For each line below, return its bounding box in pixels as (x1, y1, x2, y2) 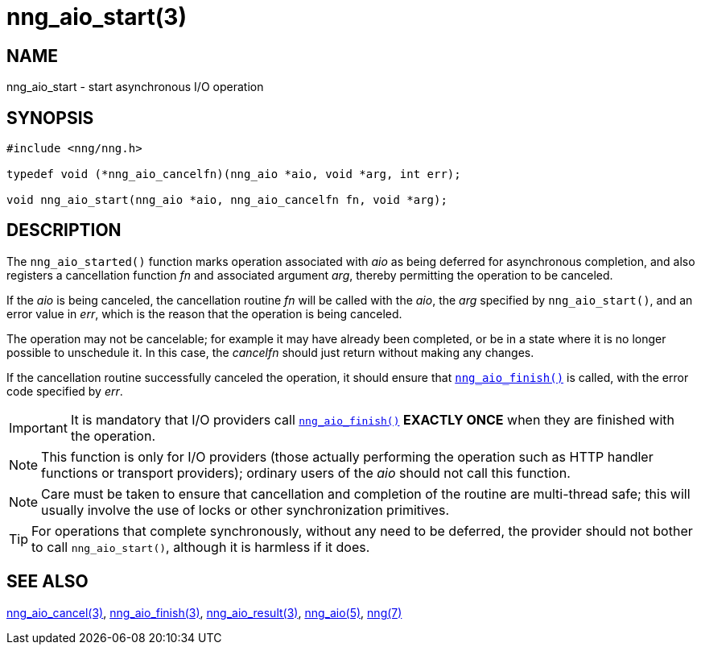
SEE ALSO (6, 571, 89, 592)
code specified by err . (6, 384, 123, 398)
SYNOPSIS (6, 107, 94, 128)
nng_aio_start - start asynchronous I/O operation (6, 80, 264, 94)
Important (9, 419, 68, 436)
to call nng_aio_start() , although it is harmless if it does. (31, 538, 370, 555)
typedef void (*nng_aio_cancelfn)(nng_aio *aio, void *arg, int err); (6, 168, 461, 181)
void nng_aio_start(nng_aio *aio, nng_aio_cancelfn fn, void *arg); (6, 193, 447, 207)
